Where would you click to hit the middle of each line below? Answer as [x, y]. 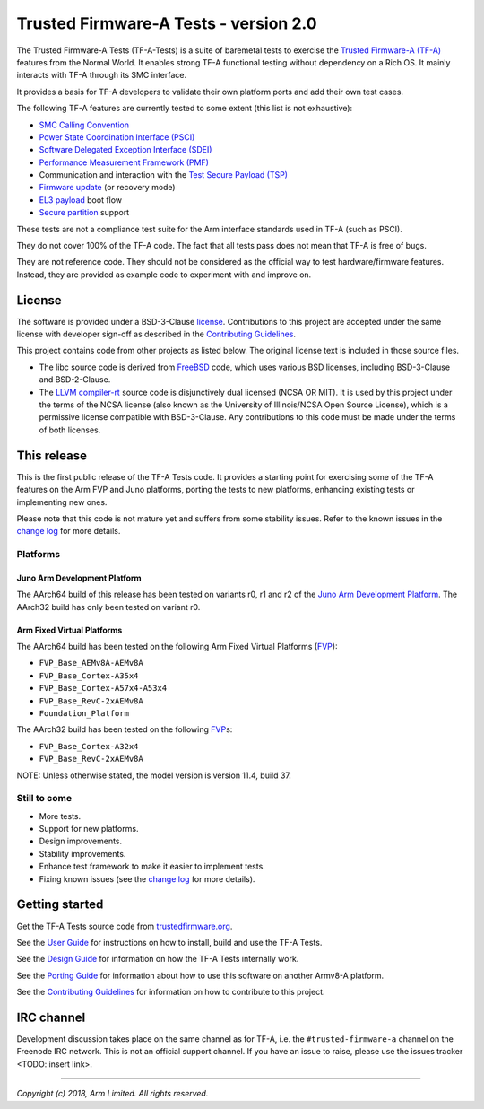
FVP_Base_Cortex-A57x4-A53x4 [103, 688]
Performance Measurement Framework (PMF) [124, 162]
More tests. [60, 816]
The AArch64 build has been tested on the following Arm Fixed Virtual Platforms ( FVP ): [177, 647]
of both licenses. [70, 430]
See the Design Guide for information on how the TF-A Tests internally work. [158, 959]
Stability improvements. [82, 853]
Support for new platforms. [89, 829]
